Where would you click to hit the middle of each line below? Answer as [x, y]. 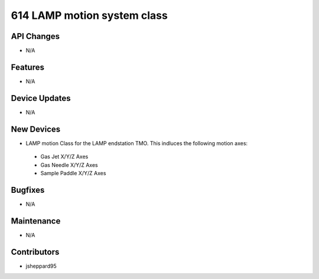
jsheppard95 [41, 266]
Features [27, 67]
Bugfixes [28, 190]
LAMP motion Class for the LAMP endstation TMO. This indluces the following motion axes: [137, 143]
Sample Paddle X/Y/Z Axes [73, 173]
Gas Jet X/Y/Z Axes [64, 157]
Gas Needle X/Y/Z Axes [69, 165]
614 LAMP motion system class [89, 15]
